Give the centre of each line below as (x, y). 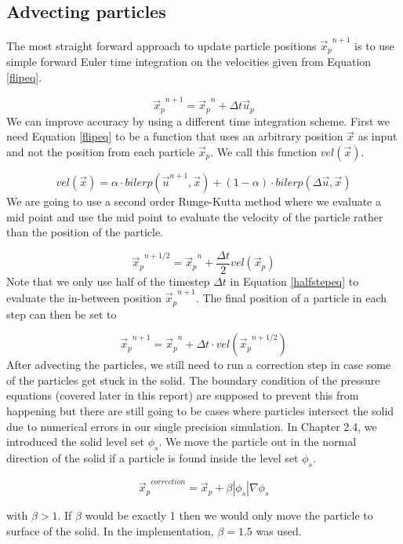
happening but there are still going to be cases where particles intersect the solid (200, 410)
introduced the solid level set (75, 442)
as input (378, 136)
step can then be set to (62, 314)
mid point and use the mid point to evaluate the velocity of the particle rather (195, 216)
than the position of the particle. (85, 232)
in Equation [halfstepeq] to (294, 281)
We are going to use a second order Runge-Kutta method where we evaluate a (194, 201)
